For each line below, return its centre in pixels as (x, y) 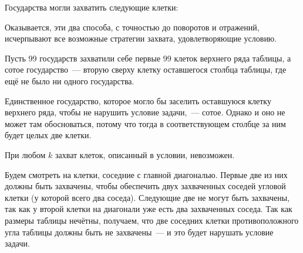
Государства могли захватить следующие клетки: (92, 7)
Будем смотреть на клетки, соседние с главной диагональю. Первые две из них (146, 174)
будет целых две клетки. (48, 135)
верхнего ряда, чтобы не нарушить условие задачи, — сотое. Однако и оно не (145, 112)
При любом (25, 154)
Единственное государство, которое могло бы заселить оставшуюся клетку (138, 100)
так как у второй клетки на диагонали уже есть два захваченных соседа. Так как (149, 209)
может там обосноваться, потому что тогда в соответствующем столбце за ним (145, 123)
